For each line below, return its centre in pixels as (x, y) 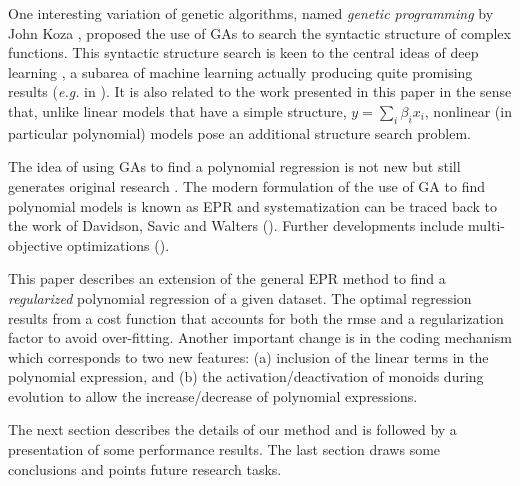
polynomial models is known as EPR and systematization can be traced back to (253, 205)
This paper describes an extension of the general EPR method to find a (227, 278)
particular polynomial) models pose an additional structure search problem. (239, 132)
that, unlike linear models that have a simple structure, (177, 110)
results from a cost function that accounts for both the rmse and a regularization (256, 317)
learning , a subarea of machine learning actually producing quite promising (240, 71)
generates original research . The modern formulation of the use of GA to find (246, 185)
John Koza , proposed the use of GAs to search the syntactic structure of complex (259, 32)
